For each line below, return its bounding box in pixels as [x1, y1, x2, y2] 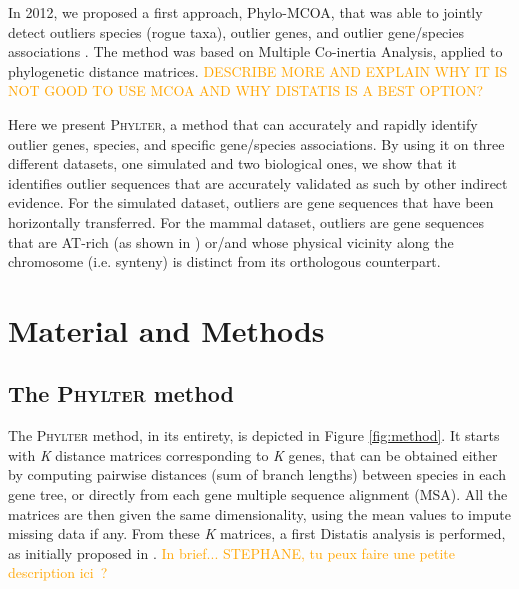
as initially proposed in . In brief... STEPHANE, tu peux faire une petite [8, 542, 456, 563]
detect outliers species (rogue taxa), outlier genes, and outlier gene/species [8, 21, 464, 42]
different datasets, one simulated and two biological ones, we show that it [8, 153, 457, 174]
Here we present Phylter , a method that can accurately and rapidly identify [8, 113, 478, 134]
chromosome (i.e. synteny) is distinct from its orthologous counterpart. [8, 251, 441, 272]
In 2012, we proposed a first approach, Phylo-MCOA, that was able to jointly [8, 2, 483, 22]
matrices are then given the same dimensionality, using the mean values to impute [8, 503, 511, 524]
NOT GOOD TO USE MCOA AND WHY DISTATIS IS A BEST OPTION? [8, 80, 484, 101]
